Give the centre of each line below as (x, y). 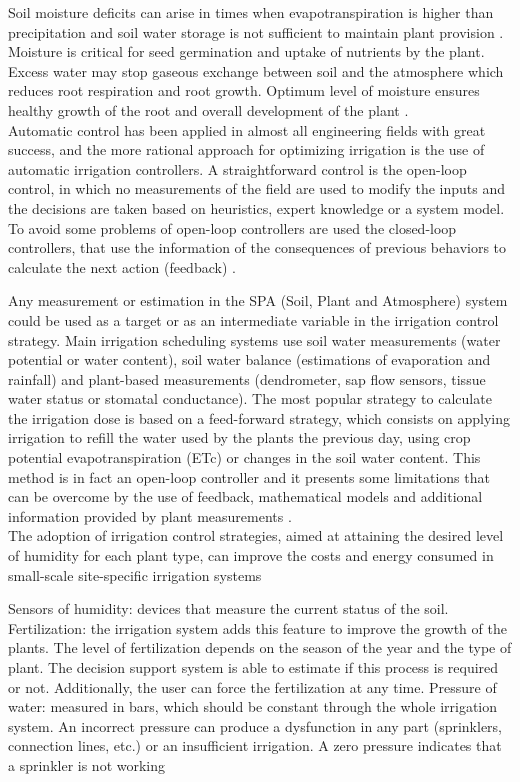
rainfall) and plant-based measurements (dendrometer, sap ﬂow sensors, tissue (247, 378)
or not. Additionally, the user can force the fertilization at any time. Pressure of (252, 686)
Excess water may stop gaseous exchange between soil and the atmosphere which (256, 70)
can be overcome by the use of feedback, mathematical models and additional (245, 496)
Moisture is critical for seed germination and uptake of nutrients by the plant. (246, 51)
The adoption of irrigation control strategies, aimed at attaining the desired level (256, 535)
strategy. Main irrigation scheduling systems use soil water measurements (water (254, 339)
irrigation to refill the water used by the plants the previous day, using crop (239, 437)
